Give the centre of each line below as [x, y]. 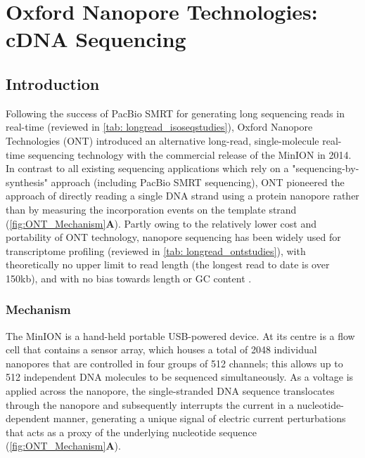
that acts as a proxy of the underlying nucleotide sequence [131, 432]
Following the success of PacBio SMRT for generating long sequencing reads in [175, 113]
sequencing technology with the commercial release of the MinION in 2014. [190, 154]
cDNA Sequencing [96, 39]
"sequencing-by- [326, 168]
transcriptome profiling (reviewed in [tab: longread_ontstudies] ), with [156, 250]
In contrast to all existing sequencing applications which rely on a [147, 168]
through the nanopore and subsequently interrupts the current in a [150, 404]
